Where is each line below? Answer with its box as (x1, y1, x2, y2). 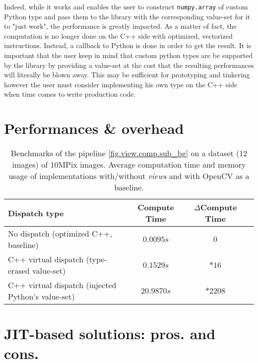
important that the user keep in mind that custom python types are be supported (4, 50, 253, 60)
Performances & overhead (4, 118, 184, 138)
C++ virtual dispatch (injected (8, 279, 117, 291)
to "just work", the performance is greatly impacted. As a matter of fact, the (4, 21, 237, 31)
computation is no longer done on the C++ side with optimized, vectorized (4, 30, 233, 41)
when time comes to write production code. (4, 89, 136, 99)
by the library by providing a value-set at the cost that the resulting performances (4, 60, 254, 70)
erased (8, 265, 30, 277)
